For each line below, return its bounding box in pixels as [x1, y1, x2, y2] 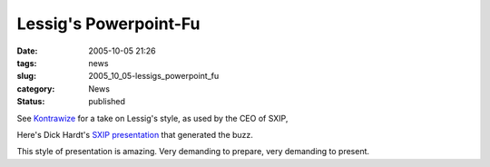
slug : [16, 71, 36, 82]
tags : [16, 57, 37, 68]
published [88, 96, 126, 107]
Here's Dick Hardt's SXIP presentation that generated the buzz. [16, 129, 254, 140]
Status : [16, 96, 45, 107]
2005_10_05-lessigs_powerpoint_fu [88, 71, 220, 82]
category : [16, 83, 55, 94]
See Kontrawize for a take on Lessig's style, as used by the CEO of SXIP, [16, 113, 289, 123]
